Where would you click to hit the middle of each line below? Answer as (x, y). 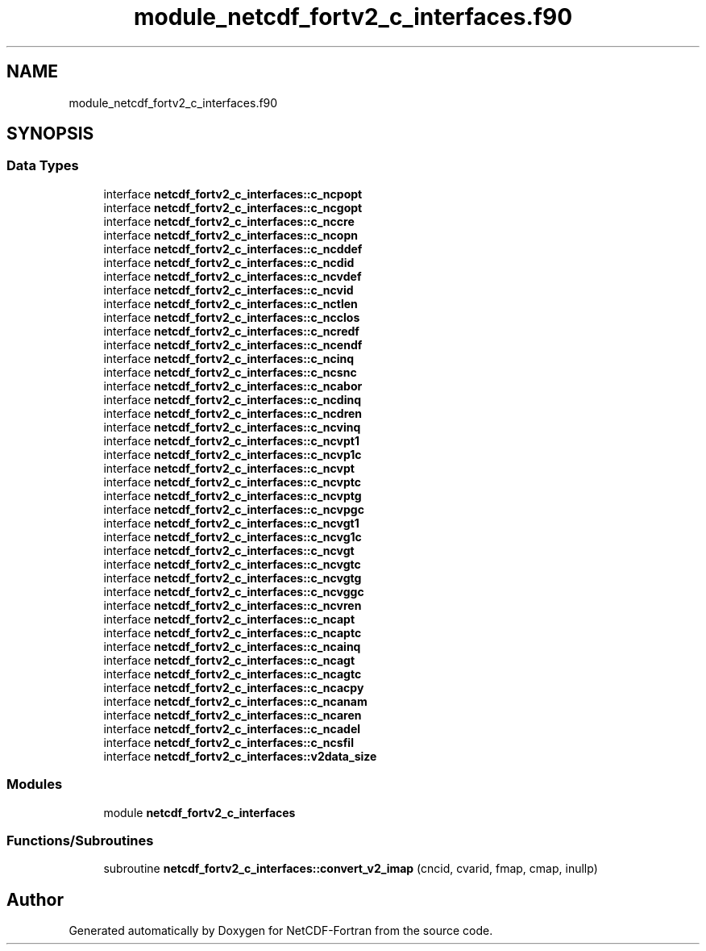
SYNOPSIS (50, 134)
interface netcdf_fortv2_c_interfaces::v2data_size (240, 756)
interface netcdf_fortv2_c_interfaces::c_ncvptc (233, 482)
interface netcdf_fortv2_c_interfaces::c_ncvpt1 (231, 440)
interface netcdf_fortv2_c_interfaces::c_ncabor (233, 386)
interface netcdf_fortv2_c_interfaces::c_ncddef (233, 248)
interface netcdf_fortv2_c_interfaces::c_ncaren (233, 715)
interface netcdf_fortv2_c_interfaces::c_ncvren (233, 605)
